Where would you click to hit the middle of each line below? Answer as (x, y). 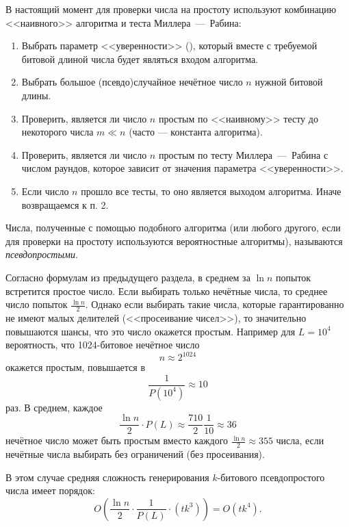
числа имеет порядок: (50, 490)
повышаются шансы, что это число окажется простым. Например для (151, 331)
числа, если (300, 440)
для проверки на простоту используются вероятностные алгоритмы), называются (174, 241)
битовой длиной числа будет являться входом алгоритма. (140, 59)
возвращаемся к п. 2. (65, 204)
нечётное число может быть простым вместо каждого (117, 440)
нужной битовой (289, 82)
